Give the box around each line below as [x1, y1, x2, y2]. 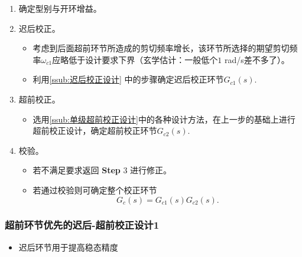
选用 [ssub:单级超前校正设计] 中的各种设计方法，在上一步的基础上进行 [33, 113, 295, 125]
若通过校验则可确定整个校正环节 [33, 183, 157, 196]
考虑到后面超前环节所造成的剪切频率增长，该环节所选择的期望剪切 [33, 42, 290, 54]
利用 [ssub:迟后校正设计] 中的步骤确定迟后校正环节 [33, 73, 224, 85]
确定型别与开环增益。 [18, 2, 102, 14]
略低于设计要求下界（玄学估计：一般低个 [60, 53, 218, 65]
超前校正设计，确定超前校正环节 [33, 124, 157, 137]
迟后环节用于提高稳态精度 [18, 240, 118, 253]
